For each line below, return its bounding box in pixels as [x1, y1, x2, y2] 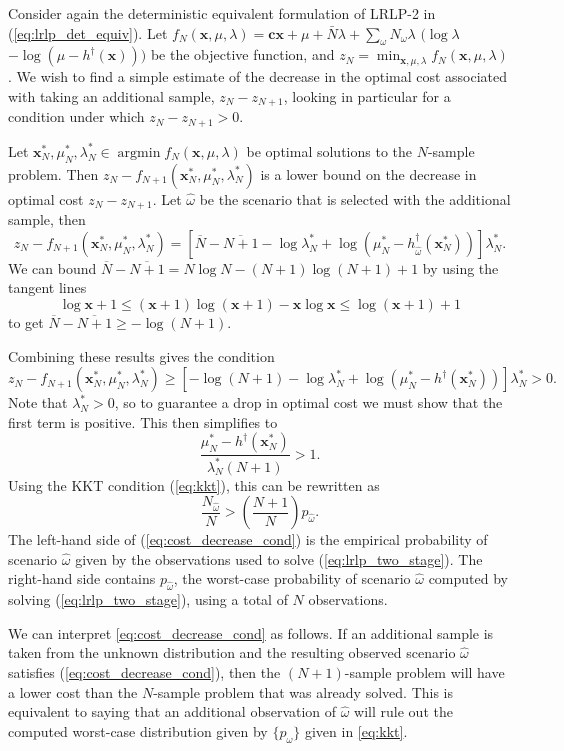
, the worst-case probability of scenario [173, 568, 411, 589]
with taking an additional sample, [8, 85, 215, 106]
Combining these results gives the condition [8, 345, 275, 366]
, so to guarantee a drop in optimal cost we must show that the [114, 392, 503, 413]
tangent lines [8, 277, 87, 298]
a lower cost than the [8, 681, 138, 702]
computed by [428, 568, 508, 589]
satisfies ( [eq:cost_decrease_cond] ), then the [8, 662, 281, 683]
